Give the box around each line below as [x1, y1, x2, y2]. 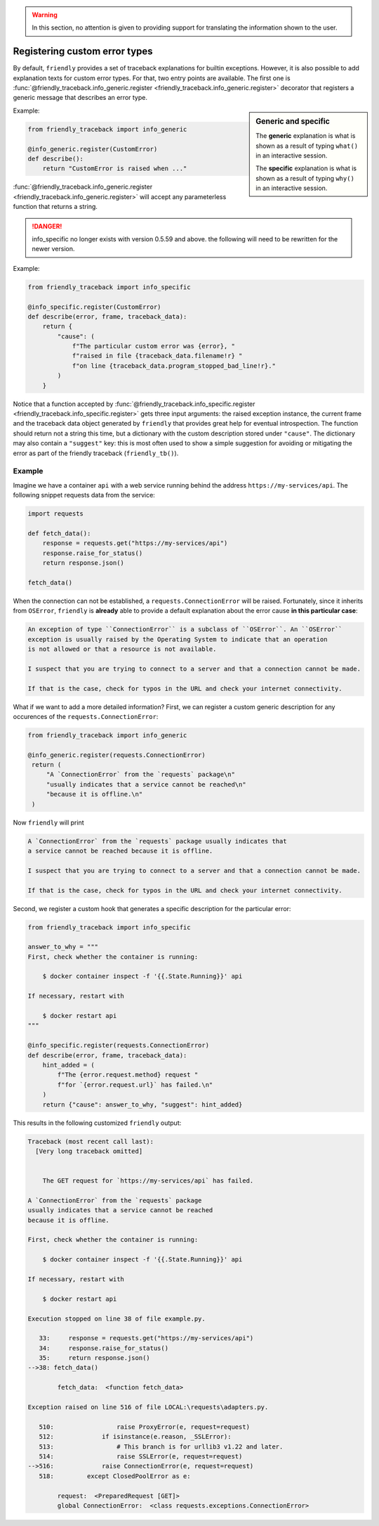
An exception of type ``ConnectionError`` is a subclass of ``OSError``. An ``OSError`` [27, 625, 343, 633]
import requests [27, 510, 84, 518]
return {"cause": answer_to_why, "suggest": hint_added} [42, 1100, 243, 1108]
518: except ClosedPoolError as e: [39, 1472, 191, 1480]
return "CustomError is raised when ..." [42, 165, 187, 172]
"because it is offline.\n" [46, 790, 143, 799]
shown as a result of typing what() [255, 141, 359, 150]
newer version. [32, 245, 75, 253]
